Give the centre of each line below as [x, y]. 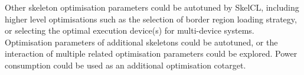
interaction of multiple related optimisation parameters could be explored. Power [151, 53]
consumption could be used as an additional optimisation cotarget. [125, 65]
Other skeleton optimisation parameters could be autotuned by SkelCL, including [152, 7]
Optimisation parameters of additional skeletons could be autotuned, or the [141, 42]
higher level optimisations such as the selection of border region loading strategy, [151, 19]
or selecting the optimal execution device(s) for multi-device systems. [130, 30]
